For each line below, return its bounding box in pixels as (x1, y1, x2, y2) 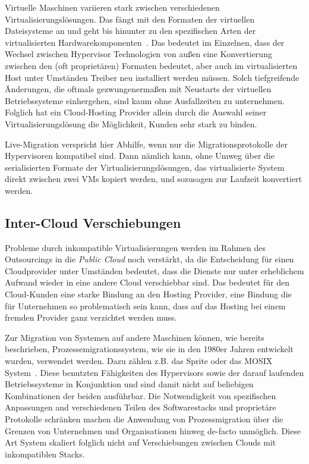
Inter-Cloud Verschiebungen (5, 213, 181, 231)
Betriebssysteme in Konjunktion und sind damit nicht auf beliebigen (5, 378, 254, 390)
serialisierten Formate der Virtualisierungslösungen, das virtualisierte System (5, 161, 285, 173)
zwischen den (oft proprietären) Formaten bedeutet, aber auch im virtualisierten (5, 59, 298, 71)
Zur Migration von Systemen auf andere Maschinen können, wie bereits (5, 331, 264, 343)
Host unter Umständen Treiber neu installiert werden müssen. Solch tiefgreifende (5, 71, 299, 83)
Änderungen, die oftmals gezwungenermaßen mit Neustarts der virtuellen (5, 83, 272, 95)
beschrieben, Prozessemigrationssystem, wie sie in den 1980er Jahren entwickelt (5, 343, 294, 355)
